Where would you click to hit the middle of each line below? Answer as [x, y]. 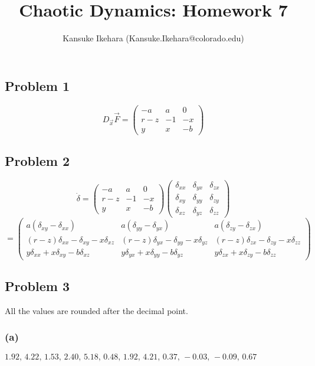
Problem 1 [37, 85]
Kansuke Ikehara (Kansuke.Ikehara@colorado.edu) [153, 38]
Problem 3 [37, 285]
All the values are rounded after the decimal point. [96, 310]
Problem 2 [37, 161]
